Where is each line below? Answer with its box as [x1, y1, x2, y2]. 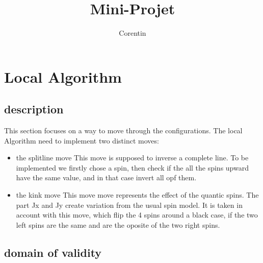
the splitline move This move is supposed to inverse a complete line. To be [16, 152, 249, 163]
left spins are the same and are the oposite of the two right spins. [16, 219, 220, 230]
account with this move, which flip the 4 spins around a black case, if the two [16, 209, 258, 220]
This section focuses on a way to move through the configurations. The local [4, 125, 243, 136]
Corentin [119, 28, 146, 38]
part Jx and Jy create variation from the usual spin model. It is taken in [16, 199, 243, 210]
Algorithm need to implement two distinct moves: [4, 135, 159, 146]
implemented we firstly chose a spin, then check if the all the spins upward [16, 162, 249, 173]
